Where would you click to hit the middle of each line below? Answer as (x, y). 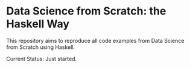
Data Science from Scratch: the (86, 11)
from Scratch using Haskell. (41, 47)
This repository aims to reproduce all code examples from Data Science (95, 40)
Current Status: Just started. (42, 59)
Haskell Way (38, 24)
